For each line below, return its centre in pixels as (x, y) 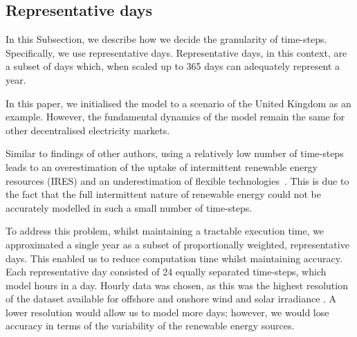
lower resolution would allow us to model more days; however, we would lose (167, 312)
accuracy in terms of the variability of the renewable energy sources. (150, 326)
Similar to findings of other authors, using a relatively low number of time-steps (175, 153)
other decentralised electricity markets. (88, 130)
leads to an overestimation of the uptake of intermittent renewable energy (162, 166)
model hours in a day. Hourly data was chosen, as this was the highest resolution (177, 285)
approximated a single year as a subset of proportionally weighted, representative (177, 244)
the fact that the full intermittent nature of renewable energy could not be (163, 194)
